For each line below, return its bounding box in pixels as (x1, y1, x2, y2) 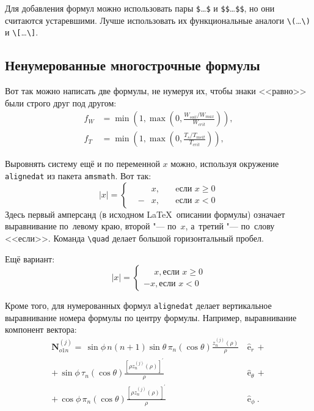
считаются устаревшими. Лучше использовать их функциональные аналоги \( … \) (5, 13, 310, 26)
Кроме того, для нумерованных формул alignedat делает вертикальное (5, 299, 272, 312)
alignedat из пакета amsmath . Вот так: (5, 169, 152, 182)
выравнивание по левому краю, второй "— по (5, 220, 177, 232)
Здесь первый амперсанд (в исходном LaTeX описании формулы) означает (5, 207, 285, 220)
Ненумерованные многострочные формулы (5, 56, 260, 75)
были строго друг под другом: (5, 96, 117, 109)
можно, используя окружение (170, 157, 279, 170)
